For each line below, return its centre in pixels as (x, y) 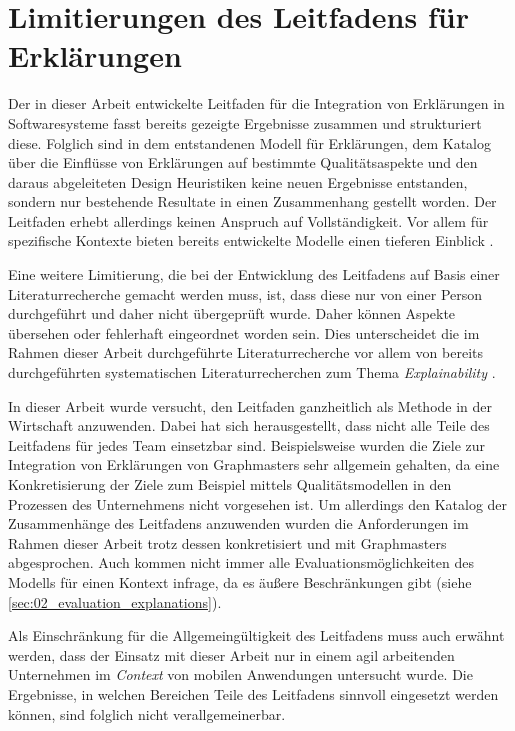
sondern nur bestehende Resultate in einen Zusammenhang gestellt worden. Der (252, 201)
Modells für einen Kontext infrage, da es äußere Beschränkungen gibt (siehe (240, 581)
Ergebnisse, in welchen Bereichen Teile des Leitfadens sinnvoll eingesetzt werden (253, 693)
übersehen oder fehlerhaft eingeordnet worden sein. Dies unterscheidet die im (244, 332)
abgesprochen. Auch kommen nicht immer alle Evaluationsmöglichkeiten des (241, 562)
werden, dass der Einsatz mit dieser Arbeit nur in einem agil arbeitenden (231, 654)
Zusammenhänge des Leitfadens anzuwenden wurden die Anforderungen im (238, 523)
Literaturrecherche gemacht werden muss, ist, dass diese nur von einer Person (245, 293)
